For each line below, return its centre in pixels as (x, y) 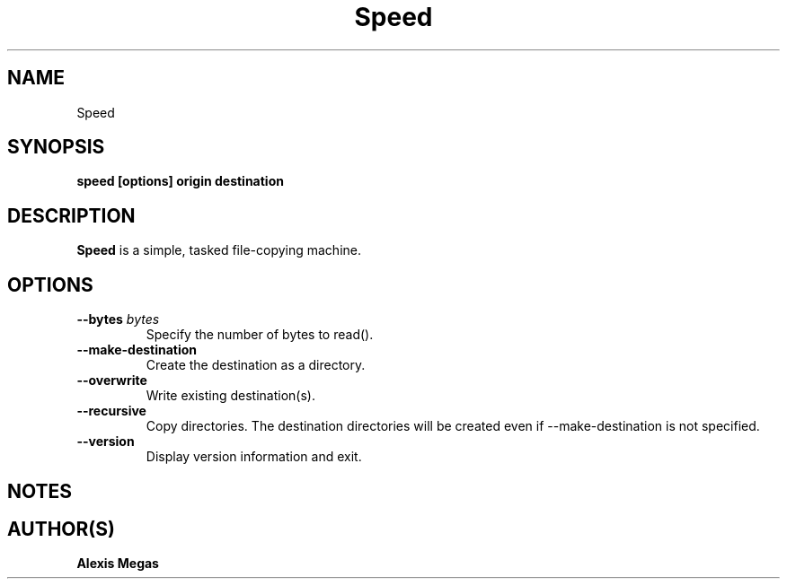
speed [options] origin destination (180, 181)
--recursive (111, 411)
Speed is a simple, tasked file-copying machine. (219, 250)
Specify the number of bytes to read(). (260, 335)
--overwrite (112, 380)
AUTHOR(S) (61, 529)
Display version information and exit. (254, 457)
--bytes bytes (118, 319)
